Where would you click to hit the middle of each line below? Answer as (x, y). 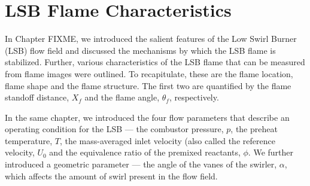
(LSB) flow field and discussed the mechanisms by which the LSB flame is (140, 50)
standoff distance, (37, 97)
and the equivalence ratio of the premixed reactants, (145, 152)
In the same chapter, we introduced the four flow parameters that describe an (147, 117)
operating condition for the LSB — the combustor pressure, (114, 129)
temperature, (29, 140)
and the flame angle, (122, 97)
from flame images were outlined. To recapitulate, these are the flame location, (149, 73)
